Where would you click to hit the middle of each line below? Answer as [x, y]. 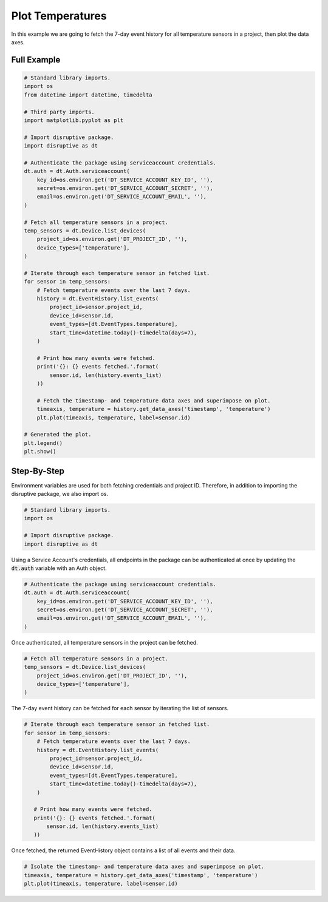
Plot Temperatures [59, 16]
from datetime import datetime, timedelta [88, 95]
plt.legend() [43, 443]
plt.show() [40, 452]
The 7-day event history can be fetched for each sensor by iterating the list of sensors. [120, 708]
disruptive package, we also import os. [60, 494]
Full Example [36, 60]
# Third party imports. [60, 112]
